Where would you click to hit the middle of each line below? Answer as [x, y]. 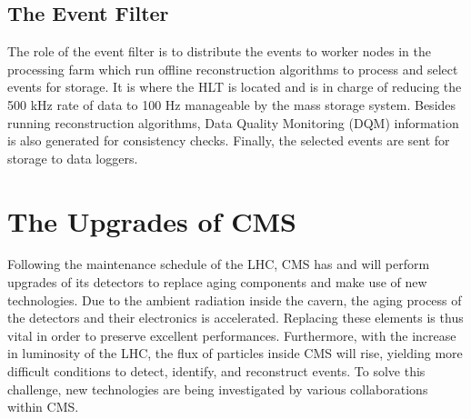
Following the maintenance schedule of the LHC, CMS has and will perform [219, 264]
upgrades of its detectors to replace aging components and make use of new [217, 282]
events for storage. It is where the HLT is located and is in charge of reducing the [235, 87]
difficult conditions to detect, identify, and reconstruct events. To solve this [216, 371]
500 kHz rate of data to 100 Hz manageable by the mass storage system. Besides [232, 104]
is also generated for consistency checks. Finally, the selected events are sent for [229, 140]
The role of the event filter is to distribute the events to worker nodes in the [219, 51]
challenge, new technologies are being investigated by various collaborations [218, 389]
